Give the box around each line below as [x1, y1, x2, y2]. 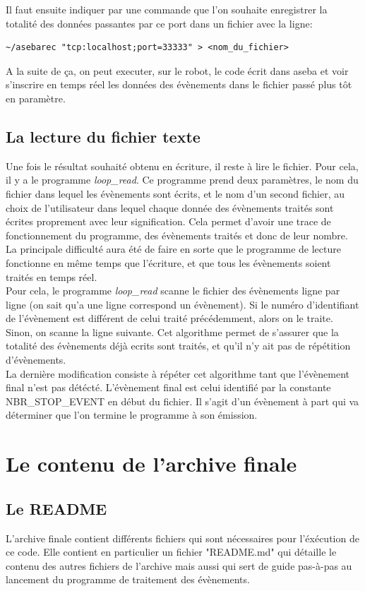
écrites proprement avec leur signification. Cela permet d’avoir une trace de [6, 214, 331, 229]
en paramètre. [6, 90, 66, 105]
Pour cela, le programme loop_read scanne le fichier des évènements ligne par [6, 283, 340, 298]
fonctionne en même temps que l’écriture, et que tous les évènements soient [6, 255, 331, 270]
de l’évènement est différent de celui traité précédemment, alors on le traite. [6, 311, 333, 326]
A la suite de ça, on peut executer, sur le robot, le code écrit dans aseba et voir [6, 63, 349, 78]
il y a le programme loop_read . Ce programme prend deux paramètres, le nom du [6, 172, 359, 187]
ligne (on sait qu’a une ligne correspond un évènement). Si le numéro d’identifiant [6, 297, 359, 311]
